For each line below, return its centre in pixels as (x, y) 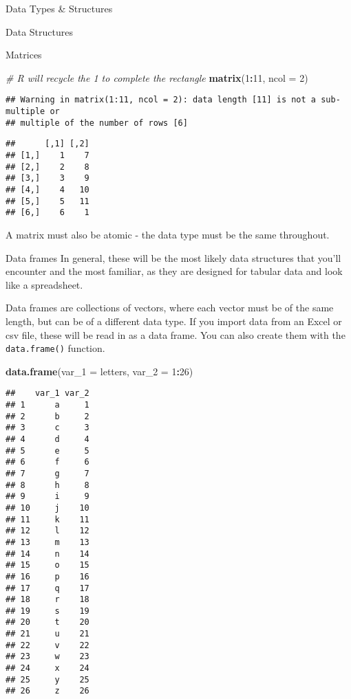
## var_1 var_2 (47, 393)
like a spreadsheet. (44, 284)
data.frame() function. (55, 348)
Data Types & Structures (59, 8)
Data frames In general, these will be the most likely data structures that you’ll (173, 257)
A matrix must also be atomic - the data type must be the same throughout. (168, 234)
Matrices (24, 55)
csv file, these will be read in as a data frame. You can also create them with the (175, 334)
